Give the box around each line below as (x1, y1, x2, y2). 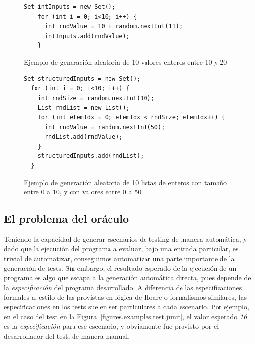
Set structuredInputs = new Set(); (24, 75, 141, 82)
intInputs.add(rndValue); (44, 32, 130, 39)
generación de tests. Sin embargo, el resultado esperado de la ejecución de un (4, 263, 237, 273)
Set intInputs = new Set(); (24, 3, 116, 10)
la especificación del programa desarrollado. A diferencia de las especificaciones (4, 282, 242, 292)
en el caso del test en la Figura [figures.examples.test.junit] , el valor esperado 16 (4, 311, 247, 321)
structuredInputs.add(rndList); (37, 153, 144, 160)
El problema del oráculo (4, 211, 129, 226)
